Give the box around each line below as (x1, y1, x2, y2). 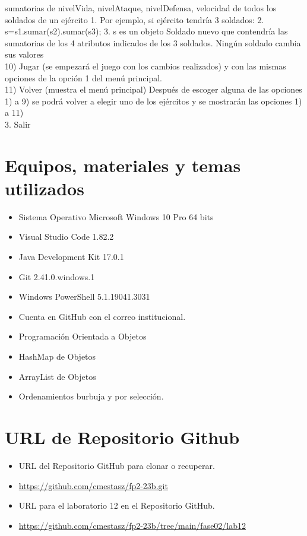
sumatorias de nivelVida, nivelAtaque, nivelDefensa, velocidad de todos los (5, 2, 277, 14)
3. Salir (5, 118, 31, 130)
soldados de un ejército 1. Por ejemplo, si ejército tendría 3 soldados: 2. (5, 13, 264, 26)
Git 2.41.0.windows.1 (18, 270, 95, 283)
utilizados (5, 176, 84, 200)
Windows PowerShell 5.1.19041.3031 (18, 290, 150, 303)
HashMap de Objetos (18, 350, 96, 362)
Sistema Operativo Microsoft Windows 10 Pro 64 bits (18, 210, 214, 223)
